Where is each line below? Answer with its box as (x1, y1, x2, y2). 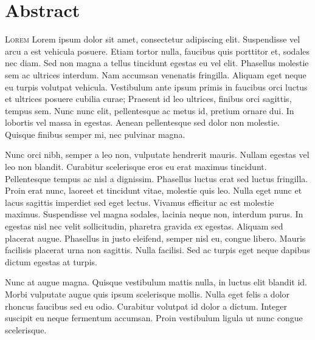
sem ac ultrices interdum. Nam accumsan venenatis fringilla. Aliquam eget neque (5, 68, 306, 81)
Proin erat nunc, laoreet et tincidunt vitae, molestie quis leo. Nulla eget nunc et (5, 184, 302, 197)
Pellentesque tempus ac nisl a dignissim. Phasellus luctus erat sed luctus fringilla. (5, 172, 308, 185)
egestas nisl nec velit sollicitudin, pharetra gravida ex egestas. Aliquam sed (5, 220, 283, 233)
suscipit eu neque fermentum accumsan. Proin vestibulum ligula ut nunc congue (5, 311, 303, 324)
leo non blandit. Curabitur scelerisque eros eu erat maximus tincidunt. (5, 160, 267, 173)
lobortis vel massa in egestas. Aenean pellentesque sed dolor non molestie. (5, 116, 280, 129)
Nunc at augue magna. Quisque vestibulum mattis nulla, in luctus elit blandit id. (5, 276, 307, 288)
